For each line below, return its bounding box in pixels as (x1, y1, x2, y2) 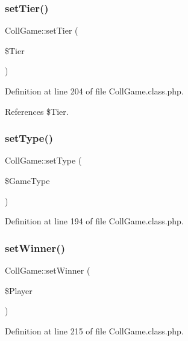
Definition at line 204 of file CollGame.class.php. (5, 85, 184, 97)
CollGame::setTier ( (5, 24, 78, 37)
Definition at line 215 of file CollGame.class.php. (5, 324, 184, 337)
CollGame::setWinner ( (5, 264, 90, 276)
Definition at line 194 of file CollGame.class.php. (5, 215, 184, 227)
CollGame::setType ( (5, 154, 82, 167)
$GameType (5, 174, 50, 186)
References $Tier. (5, 105, 69, 117)
